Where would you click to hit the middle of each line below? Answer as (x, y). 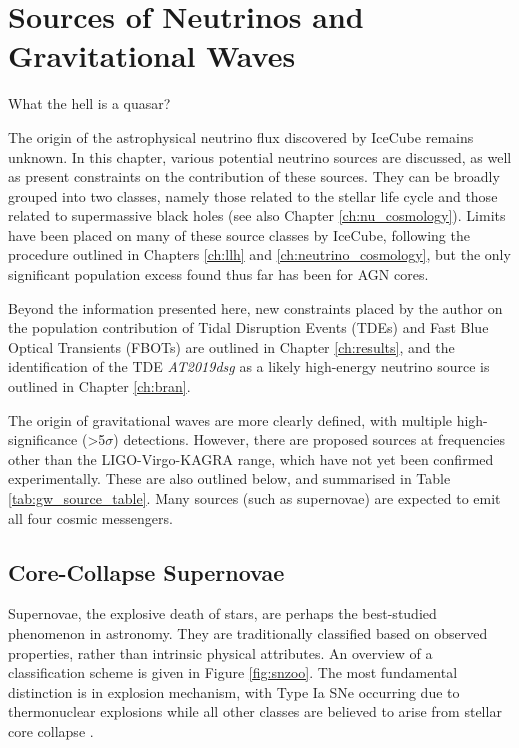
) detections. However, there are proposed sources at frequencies (309, 439)
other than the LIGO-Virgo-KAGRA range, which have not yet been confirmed (251, 458)
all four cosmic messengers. (90, 517)
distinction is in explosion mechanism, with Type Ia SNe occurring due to (234, 691)
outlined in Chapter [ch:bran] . (99, 386)
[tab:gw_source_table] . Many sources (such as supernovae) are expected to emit (254, 498)
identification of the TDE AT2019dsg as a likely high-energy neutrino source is (249, 366)
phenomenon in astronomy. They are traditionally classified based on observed (248, 632)
